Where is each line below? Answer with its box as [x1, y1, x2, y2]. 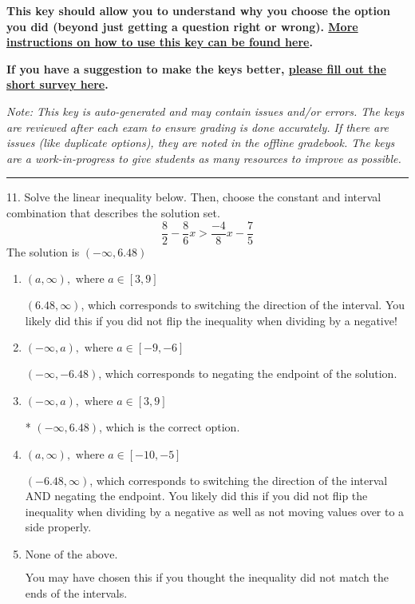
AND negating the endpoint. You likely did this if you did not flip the [25, 487, 368, 504]
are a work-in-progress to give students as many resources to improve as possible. [6, 149, 401, 166]
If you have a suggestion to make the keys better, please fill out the [6, 60, 386, 77]
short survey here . [6, 76, 109, 93]
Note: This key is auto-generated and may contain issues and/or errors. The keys [6, 102, 405, 119]
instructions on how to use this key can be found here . [6, 34, 313, 50]
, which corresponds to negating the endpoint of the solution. [98, 365, 397, 382]
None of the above [25, 549, 115, 561]
